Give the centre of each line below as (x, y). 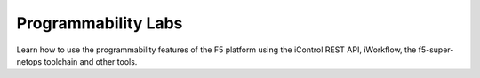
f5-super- (436, 50)
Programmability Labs (100, 23)
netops (29, 61)
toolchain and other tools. (91, 61)
